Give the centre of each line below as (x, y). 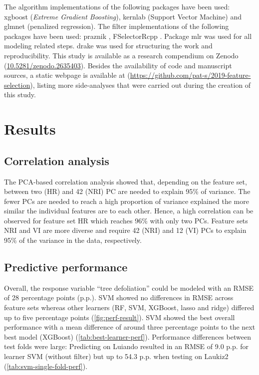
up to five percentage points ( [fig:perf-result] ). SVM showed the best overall (120, 317)
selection (17, 85)
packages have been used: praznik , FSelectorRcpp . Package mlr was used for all (128, 36)
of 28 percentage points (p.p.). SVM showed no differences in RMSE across (119, 297)
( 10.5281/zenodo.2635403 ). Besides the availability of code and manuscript (118, 65)
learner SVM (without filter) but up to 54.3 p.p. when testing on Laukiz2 (116, 356)
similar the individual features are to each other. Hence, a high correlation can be (129, 211)
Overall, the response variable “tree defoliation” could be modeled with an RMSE (129, 287)
